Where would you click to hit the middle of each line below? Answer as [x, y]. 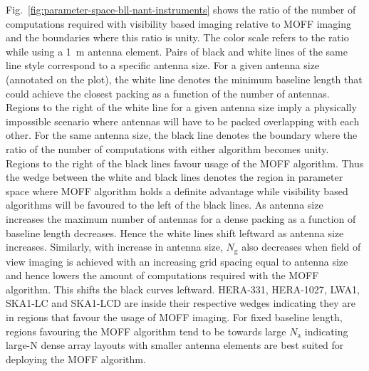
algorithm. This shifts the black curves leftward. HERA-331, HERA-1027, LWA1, [183, 289]
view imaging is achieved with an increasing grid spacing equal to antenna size [177, 261]
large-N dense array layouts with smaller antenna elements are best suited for [175, 345]
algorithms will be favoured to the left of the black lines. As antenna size [165, 205]
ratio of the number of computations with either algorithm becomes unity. [167, 148]
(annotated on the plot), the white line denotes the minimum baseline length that [184, 79]
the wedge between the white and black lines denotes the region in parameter [175, 177]
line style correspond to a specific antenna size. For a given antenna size [163, 65]
